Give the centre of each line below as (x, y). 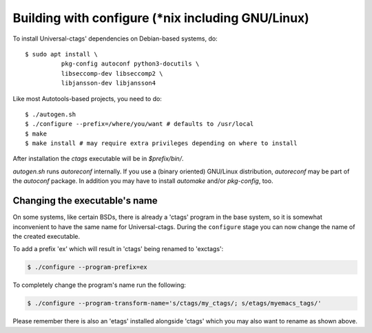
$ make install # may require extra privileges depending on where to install (161, 143)
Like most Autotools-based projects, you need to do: (87, 98)
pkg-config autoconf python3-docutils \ (130, 64)
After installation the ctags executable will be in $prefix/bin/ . (98, 159)
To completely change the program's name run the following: (99, 285)
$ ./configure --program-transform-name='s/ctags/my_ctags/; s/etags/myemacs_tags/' (174, 303)
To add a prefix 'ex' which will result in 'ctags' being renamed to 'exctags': (118, 249)
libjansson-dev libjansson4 (108, 83)
